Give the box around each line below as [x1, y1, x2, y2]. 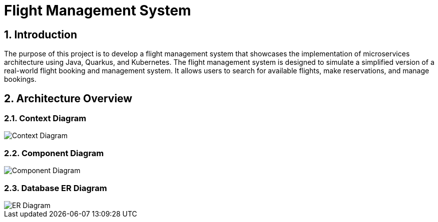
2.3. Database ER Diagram [4, 183, 107, 193]
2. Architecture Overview [4, 92, 133, 105]
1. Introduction [4, 28, 77, 41]
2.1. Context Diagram [4, 113, 87, 124]
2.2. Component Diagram [4, 148, 104, 158]
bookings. [4, 75, 37, 84]
